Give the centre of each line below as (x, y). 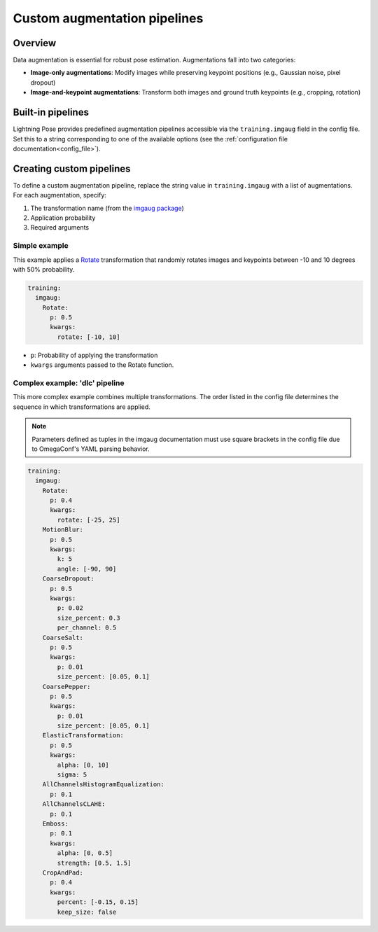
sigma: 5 (72, 775)
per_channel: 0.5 (87, 628)
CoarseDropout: (68, 579)
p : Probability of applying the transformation (94, 355)
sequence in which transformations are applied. (82, 407)
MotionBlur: (63, 530)
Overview (35, 43)
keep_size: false (87, 912)
